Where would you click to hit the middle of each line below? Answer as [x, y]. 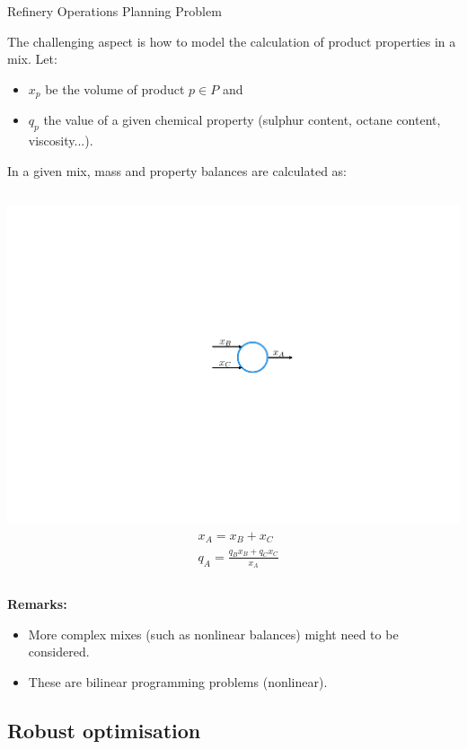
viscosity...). [61, 141]
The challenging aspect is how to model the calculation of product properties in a [232, 41]
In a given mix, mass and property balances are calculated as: [177, 170]
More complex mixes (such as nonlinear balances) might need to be [213, 634]
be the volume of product [115, 88]
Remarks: [37, 604]
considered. [59, 652]
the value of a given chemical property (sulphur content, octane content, [242, 120]
